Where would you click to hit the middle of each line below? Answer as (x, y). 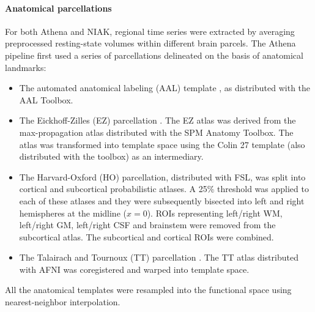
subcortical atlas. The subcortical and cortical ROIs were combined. (146, 236)
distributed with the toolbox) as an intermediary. (111, 156)
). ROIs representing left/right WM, (215, 213)
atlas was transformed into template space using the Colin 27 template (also (162, 144)
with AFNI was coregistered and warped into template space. (134, 269)
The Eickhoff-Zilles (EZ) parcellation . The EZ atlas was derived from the (157, 120)
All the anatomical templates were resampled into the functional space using (148, 290)
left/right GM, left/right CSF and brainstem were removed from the (147, 225)
